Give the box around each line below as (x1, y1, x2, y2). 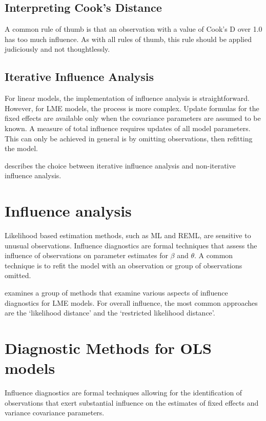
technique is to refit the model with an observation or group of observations (5, 260, 242, 270)
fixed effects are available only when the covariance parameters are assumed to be (5, 113, 261, 123)
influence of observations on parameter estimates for (5, 250, 168, 261)
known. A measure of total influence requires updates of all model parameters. (5, 122, 251, 133)
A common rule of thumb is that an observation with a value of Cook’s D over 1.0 (5, 24, 262, 34)
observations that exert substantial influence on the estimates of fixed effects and (5, 397, 259, 408)
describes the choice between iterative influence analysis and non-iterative (5, 160, 236, 171)
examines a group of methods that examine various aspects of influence (5, 287, 228, 298)
